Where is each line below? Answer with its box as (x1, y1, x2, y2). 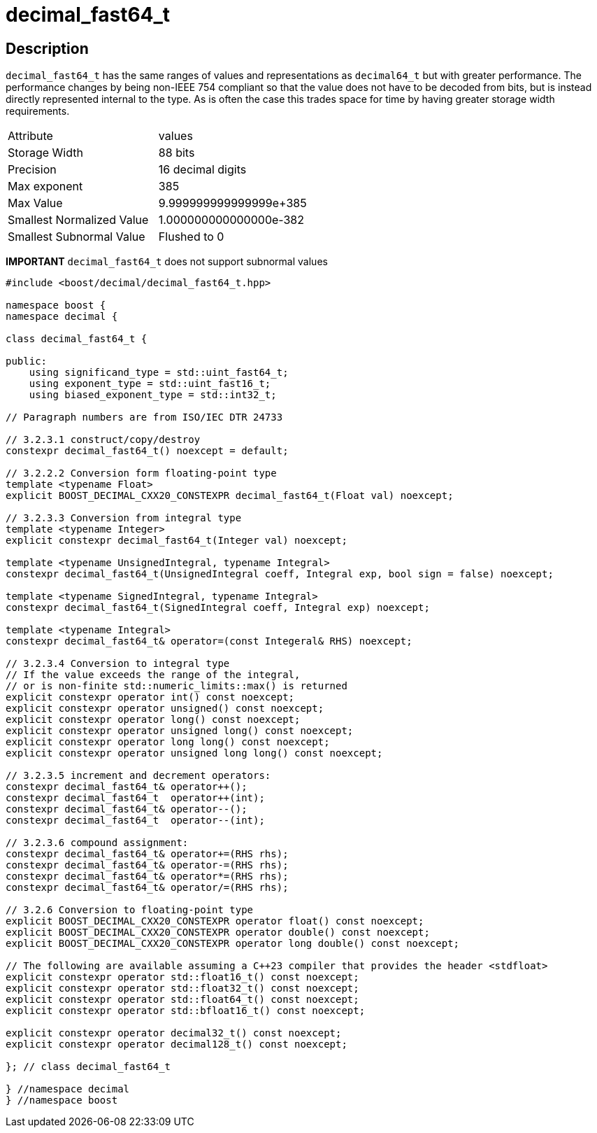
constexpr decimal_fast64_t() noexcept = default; (6, 445, 289, 457)
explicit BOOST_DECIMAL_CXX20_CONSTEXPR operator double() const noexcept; (6, 927, 430, 938)
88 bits (158, 146, 195, 160)
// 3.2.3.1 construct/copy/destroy (6, 434, 201, 446)
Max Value (8, 196, 63, 211)
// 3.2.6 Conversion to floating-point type (6, 904, 254, 916)
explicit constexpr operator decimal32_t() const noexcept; (6, 1027, 342, 1039)
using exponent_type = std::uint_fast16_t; (29, 378, 271, 390)
